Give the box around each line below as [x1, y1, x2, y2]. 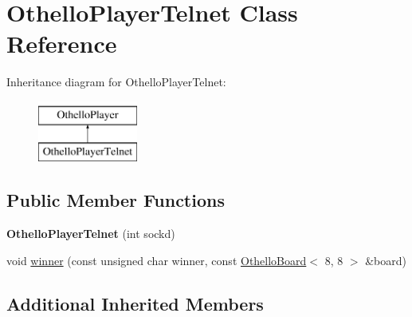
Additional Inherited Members [6, 291, 264, 315]
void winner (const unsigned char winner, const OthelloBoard [6, 252, 307, 268]
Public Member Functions [6, 188, 225, 212]
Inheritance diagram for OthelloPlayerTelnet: [6, 73, 226, 90]
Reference [6, 27, 117, 60]
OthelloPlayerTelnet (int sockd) [6, 225, 175, 242]
